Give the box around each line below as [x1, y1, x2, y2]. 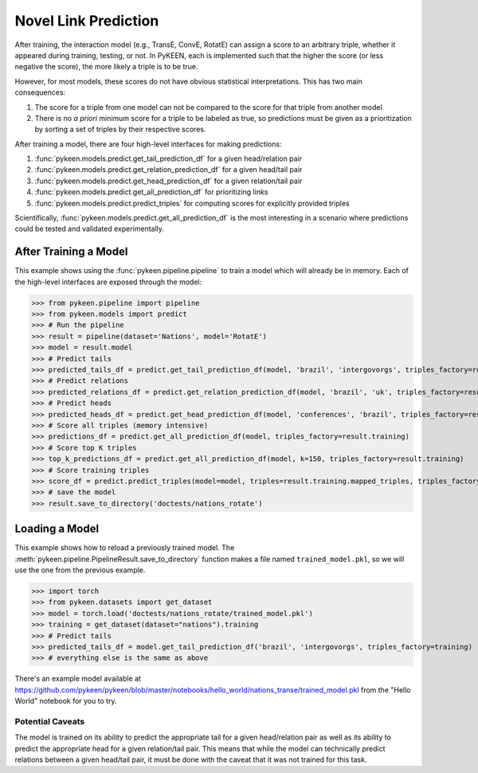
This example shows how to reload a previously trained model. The [14, 543, 235, 552]
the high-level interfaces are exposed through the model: [14, 277, 202, 287]
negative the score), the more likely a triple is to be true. [14, 62, 198, 72]
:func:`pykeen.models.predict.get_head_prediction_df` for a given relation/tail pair [34, 176, 303, 185]
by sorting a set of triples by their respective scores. [34, 124, 206, 135]
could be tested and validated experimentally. [14, 224, 165, 234]
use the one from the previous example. [14, 565, 146, 575]
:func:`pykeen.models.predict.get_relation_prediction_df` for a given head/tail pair [34, 165, 303, 174]
